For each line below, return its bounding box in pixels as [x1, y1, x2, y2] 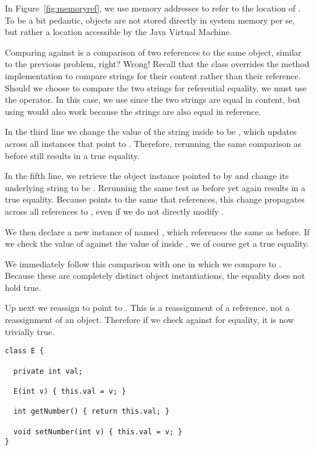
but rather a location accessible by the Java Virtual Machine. [5, 25, 232, 38]
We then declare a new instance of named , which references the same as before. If [5, 225, 310, 238]
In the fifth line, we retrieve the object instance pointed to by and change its [5, 169, 289, 182]
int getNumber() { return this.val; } [13, 407, 170, 416]
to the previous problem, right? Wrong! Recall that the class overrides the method [5, 57, 310, 70]
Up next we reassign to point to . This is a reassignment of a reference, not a [5, 301, 290, 314]
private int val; [13, 367, 83, 376]
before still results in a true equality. [5, 149, 140, 161]
